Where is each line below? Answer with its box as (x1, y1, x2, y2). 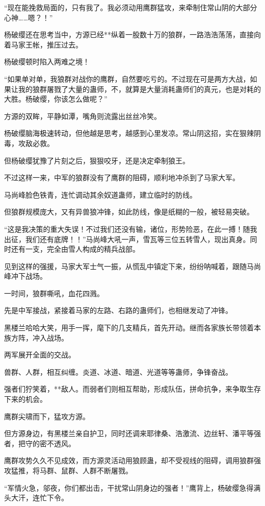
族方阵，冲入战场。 (4, 332, 68, 343)
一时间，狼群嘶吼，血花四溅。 (4, 287, 104, 298)
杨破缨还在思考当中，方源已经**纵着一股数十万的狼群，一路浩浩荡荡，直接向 (4, 29, 261, 40)
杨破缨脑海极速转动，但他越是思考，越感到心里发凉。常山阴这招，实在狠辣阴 (4, 128, 261, 138)
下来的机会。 (4, 394, 47, 404)
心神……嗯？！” (4, 12, 53, 22)
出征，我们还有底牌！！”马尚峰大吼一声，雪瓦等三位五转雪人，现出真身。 (4, 233, 250, 244)
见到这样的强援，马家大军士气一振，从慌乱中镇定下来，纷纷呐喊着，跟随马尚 (4, 260, 261, 271)
